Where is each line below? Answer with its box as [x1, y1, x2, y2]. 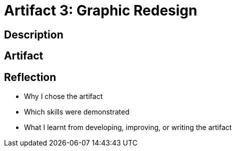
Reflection [4, 70, 56, 83]
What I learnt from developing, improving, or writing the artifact [24, 123, 232, 132]
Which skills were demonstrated [24, 107, 129, 116]
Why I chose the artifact [24, 92, 103, 101]
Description [4, 28, 63, 41]
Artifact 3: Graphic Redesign [4, 2, 197, 19]
